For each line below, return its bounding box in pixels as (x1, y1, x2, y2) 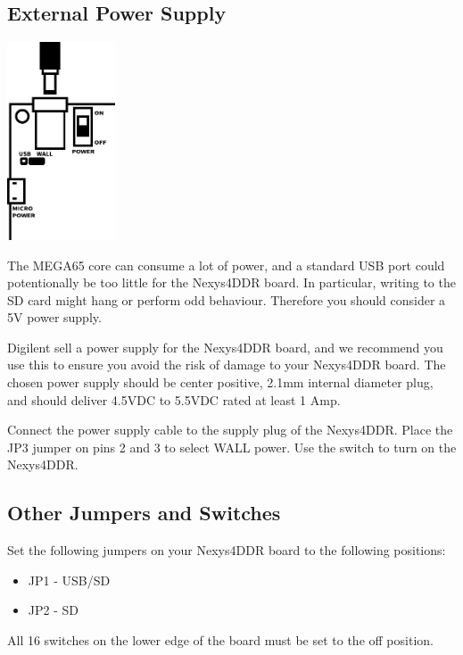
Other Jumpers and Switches (7, 499, 281, 526)
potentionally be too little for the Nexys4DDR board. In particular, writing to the (7, 273, 456, 292)
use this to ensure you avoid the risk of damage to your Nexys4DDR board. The (7, 355, 446, 374)
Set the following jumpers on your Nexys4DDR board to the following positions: (7, 541, 446, 560)
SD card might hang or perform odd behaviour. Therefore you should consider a (7, 290, 446, 309)
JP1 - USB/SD (28, 570, 111, 589)
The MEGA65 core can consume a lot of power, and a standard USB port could (7, 255, 445, 274)
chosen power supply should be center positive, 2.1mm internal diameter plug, (7, 373, 434, 392)
